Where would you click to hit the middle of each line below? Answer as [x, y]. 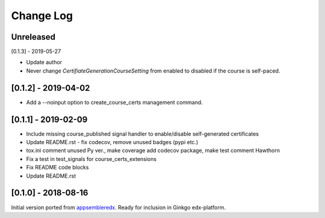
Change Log [42, 16]
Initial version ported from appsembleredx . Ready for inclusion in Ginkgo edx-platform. [118, 207]
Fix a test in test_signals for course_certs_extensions [91, 159]
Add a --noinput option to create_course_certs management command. [114, 102]
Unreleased [33, 37]
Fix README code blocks [57, 168]
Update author [44, 62]
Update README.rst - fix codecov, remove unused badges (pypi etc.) [112, 142]
